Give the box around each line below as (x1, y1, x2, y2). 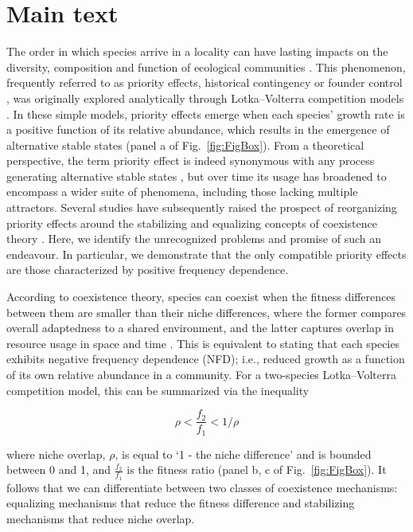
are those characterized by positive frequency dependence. (6, 261, 289, 278)
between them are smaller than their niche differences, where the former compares (6, 303, 407, 320)
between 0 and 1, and (6, 461, 111, 478)
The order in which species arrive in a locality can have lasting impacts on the (6, 43, 388, 60)
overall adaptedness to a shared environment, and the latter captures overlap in (6, 319, 395, 336)
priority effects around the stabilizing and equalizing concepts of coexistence (6, 214, 377, 231)
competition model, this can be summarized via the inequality (6, 381, 310, 398)
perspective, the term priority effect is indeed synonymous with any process (6, 152, 375, 169)
